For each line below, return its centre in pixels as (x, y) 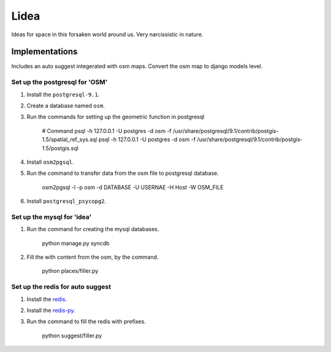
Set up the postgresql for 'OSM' (59, 82)
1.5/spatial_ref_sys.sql (70, 140)
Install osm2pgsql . (50, 162)
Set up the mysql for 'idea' (51, 216)
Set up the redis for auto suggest (61, 287)
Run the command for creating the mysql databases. (93, 229)
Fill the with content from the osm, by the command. (93, 257)
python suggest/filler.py (72, 335)
